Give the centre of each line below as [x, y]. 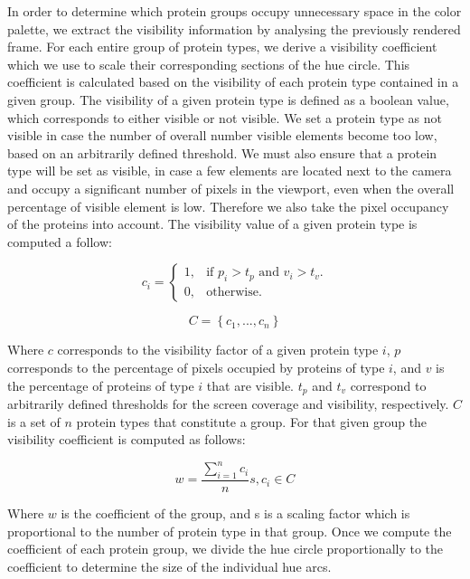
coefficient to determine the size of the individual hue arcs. [169, 566]
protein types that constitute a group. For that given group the [252, 421]
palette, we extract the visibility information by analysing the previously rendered [234, 28]
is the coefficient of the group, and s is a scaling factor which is [235, 513]
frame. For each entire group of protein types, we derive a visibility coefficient [222, 47]
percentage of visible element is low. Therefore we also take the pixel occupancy [228, 206]
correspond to [388, 385]
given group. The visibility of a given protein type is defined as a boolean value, [228, 99]
